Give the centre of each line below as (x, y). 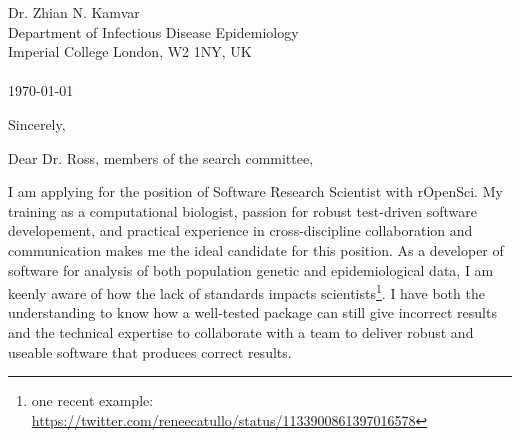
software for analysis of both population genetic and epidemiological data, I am (251, 269)
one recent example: (92, 400)
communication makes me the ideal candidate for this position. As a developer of (256, 249)
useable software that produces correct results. (150, 351)
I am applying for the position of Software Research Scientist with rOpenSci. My (255, 191)
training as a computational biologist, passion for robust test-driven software (242, 210)
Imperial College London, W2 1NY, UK (130, 51)
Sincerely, (37, 123)
